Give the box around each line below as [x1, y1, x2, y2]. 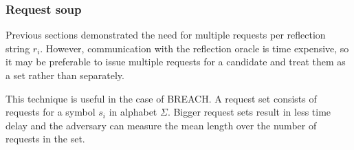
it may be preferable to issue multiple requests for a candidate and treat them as [5, 54, 346, 69]
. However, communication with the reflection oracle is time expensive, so [40, 41, 349, 55]
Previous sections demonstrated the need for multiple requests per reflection [5, 28, 326, 42]
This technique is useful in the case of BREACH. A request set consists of [5, 91, 317, 105]
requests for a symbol [5, 105, 96, 119]
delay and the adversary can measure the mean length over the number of [5, 118, 317, 132]
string [5, 41, 30, 55]
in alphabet [109, 105, 157, 119]
